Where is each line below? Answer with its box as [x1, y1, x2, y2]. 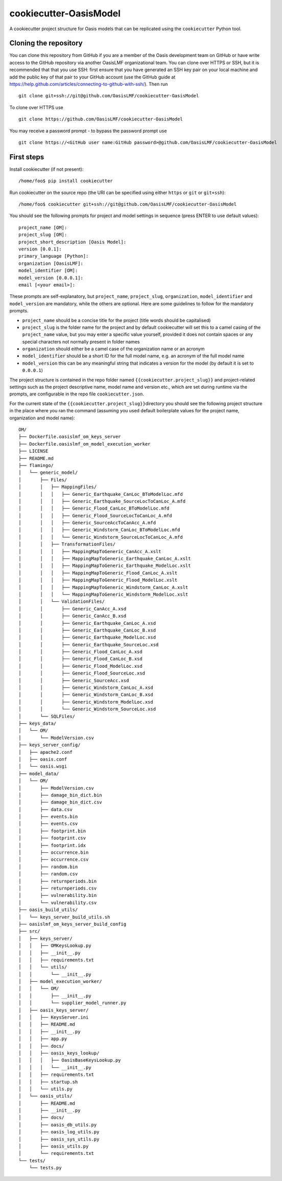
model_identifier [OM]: [18, 268, 78, 273]
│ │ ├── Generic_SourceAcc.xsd [18, 678, 129, 683]
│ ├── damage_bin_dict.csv [18, 799, 102, 805]
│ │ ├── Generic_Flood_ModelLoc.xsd [18, 663, 143, 669]
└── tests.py [29, 1165, 62, 1171]
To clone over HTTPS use [9, 104, 63, 110]
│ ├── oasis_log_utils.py [18, 1129, 100, 1135]
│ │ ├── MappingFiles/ [18, 484, 97, 490]
